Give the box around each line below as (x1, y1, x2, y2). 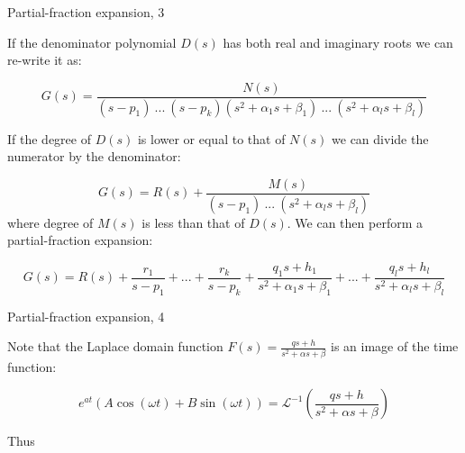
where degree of (7, 213, 94, 231)
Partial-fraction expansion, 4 (7, 306, 165, 325)
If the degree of (7, 129, 91, 148)
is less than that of (141, 213, 245, 231)
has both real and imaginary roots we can (223, 32, 453, 51)
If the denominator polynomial (7, 32, 177, 51)
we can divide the (332, 129, 429, 148)
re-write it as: (7, 50, 82, 69)
